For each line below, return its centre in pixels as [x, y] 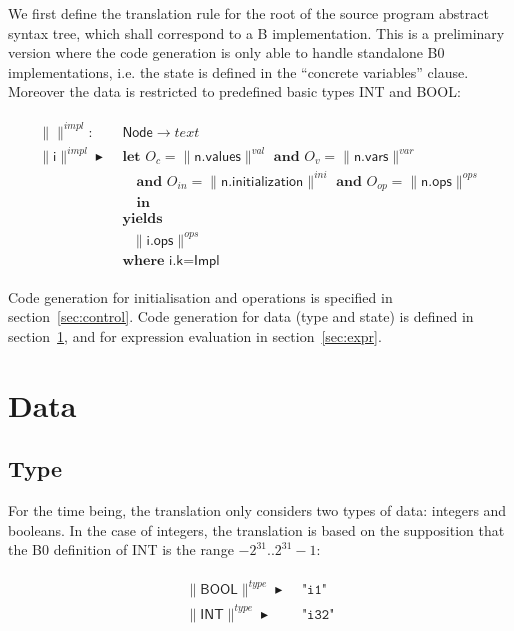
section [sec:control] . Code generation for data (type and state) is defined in [241, 316]
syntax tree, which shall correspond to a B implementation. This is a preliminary [256, 32]
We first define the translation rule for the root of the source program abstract [248, 13]
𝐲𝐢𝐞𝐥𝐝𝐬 [142, 219]
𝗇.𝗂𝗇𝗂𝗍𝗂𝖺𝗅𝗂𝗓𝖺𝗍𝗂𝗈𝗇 [262, 181]
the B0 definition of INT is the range [121, 549]
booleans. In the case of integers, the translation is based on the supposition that [256, 529]
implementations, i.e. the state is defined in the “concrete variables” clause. [238, 71]
